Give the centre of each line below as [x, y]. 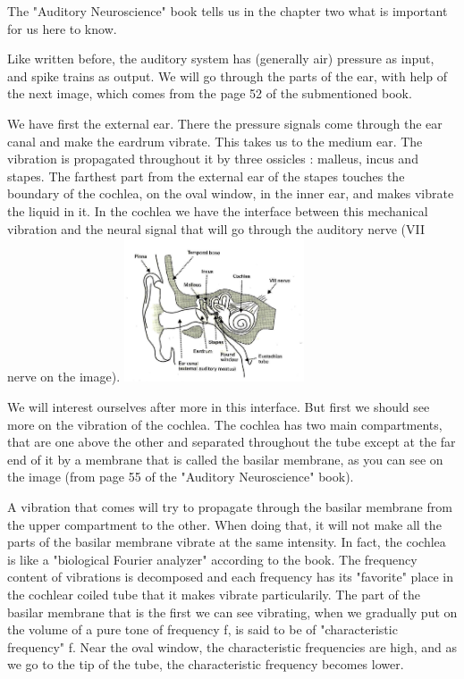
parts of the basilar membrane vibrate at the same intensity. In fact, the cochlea [227, 542]
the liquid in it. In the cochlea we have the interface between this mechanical [218, 210]
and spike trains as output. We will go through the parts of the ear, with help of [228, 75]
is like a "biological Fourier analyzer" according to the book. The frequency [212, 559]
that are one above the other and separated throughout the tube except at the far [232, 442]
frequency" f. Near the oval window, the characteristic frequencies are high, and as [232, 646]
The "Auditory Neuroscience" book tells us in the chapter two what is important [228, 11]
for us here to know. [62, 28]
